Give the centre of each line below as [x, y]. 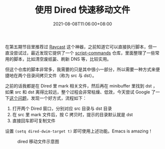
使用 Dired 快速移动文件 [82, 10]
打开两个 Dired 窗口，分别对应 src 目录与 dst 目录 [62, 108]
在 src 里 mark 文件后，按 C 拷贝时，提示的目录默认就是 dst [72, 114]
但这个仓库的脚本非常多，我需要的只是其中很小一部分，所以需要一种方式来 [80, 69]
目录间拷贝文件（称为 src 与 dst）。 [61, 75]
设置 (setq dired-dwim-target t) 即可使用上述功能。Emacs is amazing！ [79, 131]
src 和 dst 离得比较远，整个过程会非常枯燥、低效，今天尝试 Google [82, 92]
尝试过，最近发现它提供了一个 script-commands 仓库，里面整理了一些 [84, 53]
